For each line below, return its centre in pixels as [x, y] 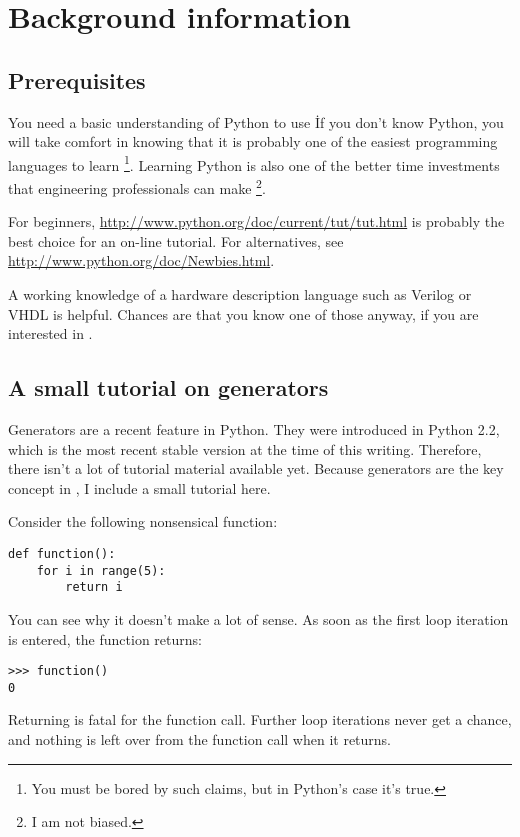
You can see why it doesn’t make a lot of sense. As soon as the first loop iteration [258, 618]
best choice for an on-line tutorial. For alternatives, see [176, 240]
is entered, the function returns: [105, 638]
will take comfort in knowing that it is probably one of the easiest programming [253, 141]
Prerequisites [77, 79]
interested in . [50, 333]
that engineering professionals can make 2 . [137, 186]
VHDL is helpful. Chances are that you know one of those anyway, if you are [243, 313]
